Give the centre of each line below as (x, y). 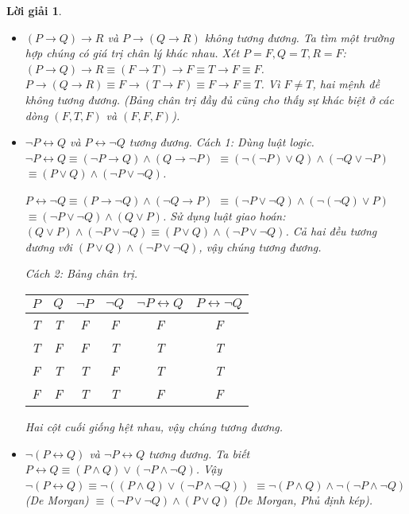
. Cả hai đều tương (331, 231)
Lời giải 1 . (34, 10)
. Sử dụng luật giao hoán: (224, 215)
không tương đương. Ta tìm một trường (299, 37)
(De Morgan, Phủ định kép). (303, 500)
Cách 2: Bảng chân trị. (81, 273)
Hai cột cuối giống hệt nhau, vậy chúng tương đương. (154, 426)
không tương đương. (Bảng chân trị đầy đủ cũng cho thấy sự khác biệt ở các (209, 99)
